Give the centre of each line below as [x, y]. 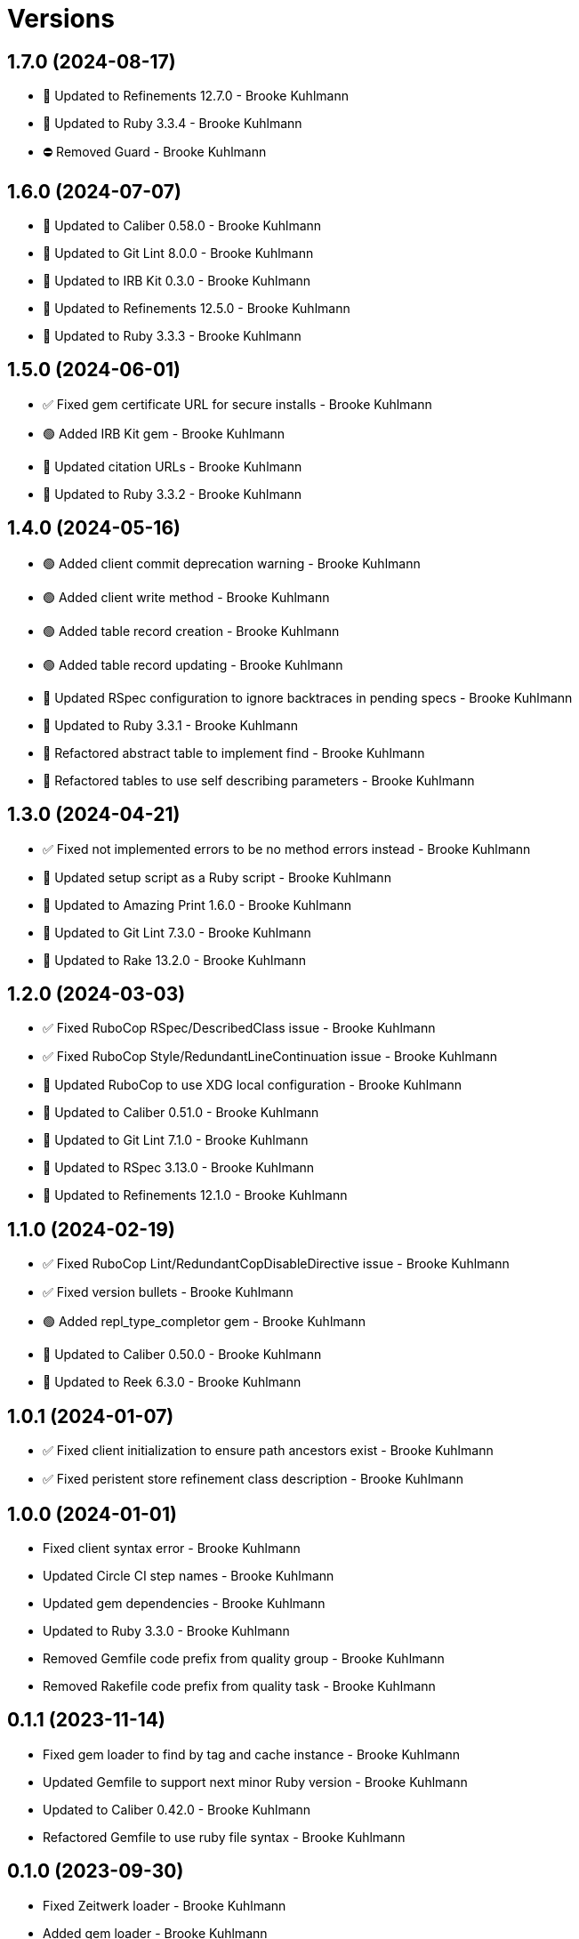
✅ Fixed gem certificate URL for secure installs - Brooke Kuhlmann [237, 404]
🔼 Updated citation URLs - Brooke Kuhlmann [173, 466]
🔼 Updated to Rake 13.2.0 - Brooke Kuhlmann [175, 960]
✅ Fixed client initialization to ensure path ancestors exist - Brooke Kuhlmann [268, 1451]
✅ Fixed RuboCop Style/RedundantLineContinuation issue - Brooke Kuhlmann [270, 1057]
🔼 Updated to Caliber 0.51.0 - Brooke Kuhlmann [181, 1113]
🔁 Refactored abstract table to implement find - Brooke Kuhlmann [234, 752]
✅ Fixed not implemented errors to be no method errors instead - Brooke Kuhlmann [287, 849]
